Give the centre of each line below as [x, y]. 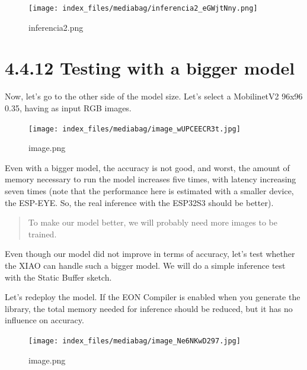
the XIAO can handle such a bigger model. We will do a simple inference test [145, 265]
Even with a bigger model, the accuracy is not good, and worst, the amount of [147, 167]
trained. [42, 234]
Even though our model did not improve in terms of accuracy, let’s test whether [150, 254]
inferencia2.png [56, 27]
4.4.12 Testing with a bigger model [150, 68]
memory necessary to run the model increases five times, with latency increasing [151, 179]
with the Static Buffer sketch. [58, 277]
